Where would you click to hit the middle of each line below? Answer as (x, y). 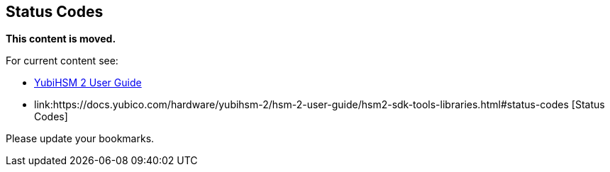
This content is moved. (61, 39)
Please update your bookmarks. (80, 139)
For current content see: (62, 61)
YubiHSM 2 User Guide (88, 83)
